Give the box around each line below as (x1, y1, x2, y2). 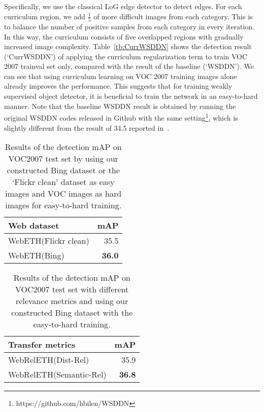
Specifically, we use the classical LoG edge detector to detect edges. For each (4, 1, 242, 11)
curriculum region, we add (4, 11, 85, 21)
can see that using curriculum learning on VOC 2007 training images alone (4, 70, 237, 81)
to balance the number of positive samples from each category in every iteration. (4, 21, 255, 31)
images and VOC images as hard (5, 188, 122, 200)
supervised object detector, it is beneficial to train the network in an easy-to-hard (4, 91, 258, 101)
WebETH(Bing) (8, 249, 64, 261)
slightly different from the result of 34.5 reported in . (4, 122, 170, 133)
